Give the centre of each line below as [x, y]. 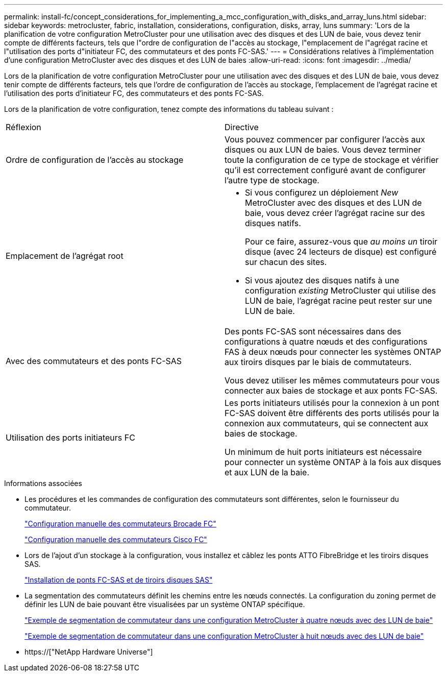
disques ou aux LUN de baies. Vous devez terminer [323, 150]
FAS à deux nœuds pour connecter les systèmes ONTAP [333, 352]
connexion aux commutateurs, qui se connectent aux [327, 423]
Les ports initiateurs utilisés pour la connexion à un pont [332, 403]
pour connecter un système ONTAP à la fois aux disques [333, 462]
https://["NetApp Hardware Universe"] [89, 652]
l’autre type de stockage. [272, 180]
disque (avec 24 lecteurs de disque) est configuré [341, 252]
